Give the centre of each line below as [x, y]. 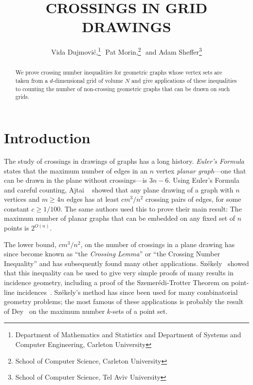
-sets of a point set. [139, 311]
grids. [22, 97]
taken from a [32, 81]
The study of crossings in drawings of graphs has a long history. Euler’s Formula [124, 161]
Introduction [47, 137]
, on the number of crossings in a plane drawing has [158, 244]
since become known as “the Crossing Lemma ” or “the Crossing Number [112, 254]
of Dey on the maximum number [54, 311]
